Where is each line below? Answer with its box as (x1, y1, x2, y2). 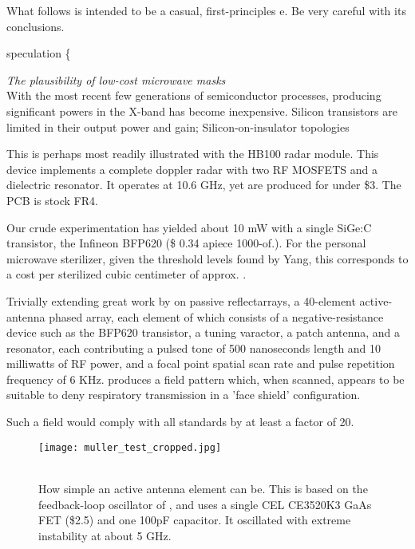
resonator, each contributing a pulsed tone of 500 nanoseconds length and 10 (6, 339, 381, 356)
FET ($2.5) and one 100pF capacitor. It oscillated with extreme (38, 511, 351, 528)
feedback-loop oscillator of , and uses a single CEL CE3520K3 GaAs (38, 496, 372, 512)
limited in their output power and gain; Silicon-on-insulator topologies (6, 118, 350, 135)
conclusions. (6, 18, 65, 34)
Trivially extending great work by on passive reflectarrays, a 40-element (6, 292, 356, 309)
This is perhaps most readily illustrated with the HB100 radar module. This (6, 145, 379, 162)
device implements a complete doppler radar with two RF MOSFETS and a (6, 160, 377, 177)
